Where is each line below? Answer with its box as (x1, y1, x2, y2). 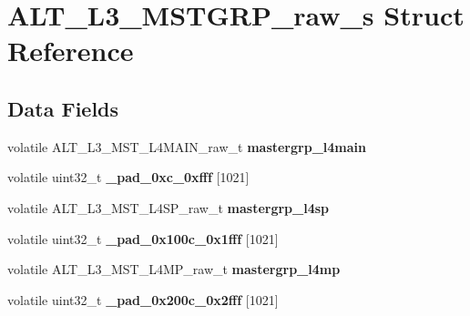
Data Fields (7, 94, 119, 122)
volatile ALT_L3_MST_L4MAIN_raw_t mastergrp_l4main (7, 137, 366, 156)
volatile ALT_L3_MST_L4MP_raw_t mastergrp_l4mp (7, 260, 341, 279)
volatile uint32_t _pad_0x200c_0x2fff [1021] (7, 290, 279, 309)
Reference (7, 32, 134, 69)
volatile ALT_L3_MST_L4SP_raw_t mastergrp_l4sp (7, 198, 330, 217)
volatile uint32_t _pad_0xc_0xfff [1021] (7, 168, 250, 187)
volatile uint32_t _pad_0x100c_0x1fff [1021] (7, 229, 279, 248)
